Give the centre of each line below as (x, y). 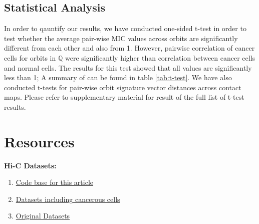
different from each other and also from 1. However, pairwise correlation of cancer (129, 48)
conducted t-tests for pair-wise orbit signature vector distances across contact (123, 87)
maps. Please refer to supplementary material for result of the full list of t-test (124, 97)
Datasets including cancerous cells (68, 199)
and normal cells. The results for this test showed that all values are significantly (128, 67)
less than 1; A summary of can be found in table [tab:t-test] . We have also (118, 77)
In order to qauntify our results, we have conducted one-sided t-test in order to (125, 28)
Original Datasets (43, 216)
